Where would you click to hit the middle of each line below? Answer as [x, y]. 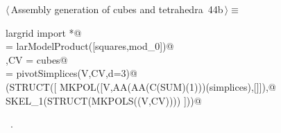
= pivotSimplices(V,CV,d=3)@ [71, 73]
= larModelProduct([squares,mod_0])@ [90, 46]
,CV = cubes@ [37, 59]
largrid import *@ [44, 32]
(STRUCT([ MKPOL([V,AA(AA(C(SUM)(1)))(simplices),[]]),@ [141, 86]
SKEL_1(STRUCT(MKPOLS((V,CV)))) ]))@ [104, 100]
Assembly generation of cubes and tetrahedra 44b [117, 9]
